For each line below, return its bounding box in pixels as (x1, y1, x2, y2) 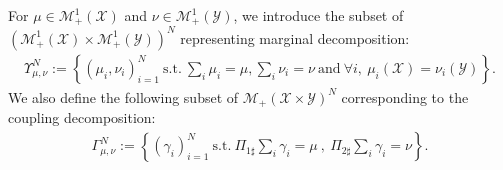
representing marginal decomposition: (180, 27, 410, 48)
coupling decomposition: (8, 107, 156, 128)
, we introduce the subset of (233, 5, 404, 25)
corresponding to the (341, 86, 469, 107)
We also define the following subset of (8, 86, 239, 107)
